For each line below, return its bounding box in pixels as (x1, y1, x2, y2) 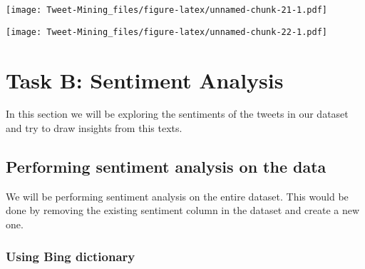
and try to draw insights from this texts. (6, 121, 182, 136)
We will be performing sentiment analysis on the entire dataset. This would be (6, 188, 349, 203)
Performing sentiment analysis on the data (6, 156, 327, 178)
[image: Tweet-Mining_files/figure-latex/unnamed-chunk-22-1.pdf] (6, 26, 328, 37)
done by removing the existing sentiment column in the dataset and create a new (6, 203, 360, 218)
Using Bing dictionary (6, 247, 135, 265)
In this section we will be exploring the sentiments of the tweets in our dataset (6, 106, 349, 121)
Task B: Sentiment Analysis (6, 65, 284, 94)
